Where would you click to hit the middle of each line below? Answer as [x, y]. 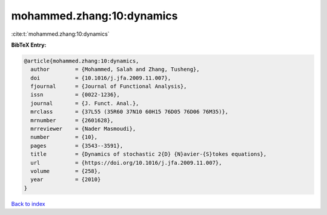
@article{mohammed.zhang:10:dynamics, [81, 61]
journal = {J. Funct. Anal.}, [85, 103]
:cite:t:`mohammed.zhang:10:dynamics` [60, 34]
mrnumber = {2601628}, [72, 120]
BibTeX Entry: [29, 45]
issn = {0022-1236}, [75, 95]
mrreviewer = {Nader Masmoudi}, [83, 129]
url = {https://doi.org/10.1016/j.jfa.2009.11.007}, [126, 163]
